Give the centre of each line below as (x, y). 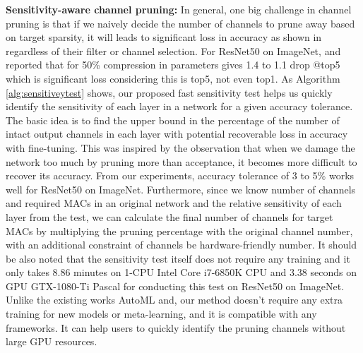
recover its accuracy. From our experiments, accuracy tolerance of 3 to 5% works (180, 175)
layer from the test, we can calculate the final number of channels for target (169, 216)
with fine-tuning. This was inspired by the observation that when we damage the (180, 147)
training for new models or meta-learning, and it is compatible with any (161, 314)
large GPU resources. (52, 341)
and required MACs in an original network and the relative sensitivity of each (174, 203)
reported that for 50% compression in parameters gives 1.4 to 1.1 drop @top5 (173, 65)
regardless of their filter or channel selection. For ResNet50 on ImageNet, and (173, 50)
